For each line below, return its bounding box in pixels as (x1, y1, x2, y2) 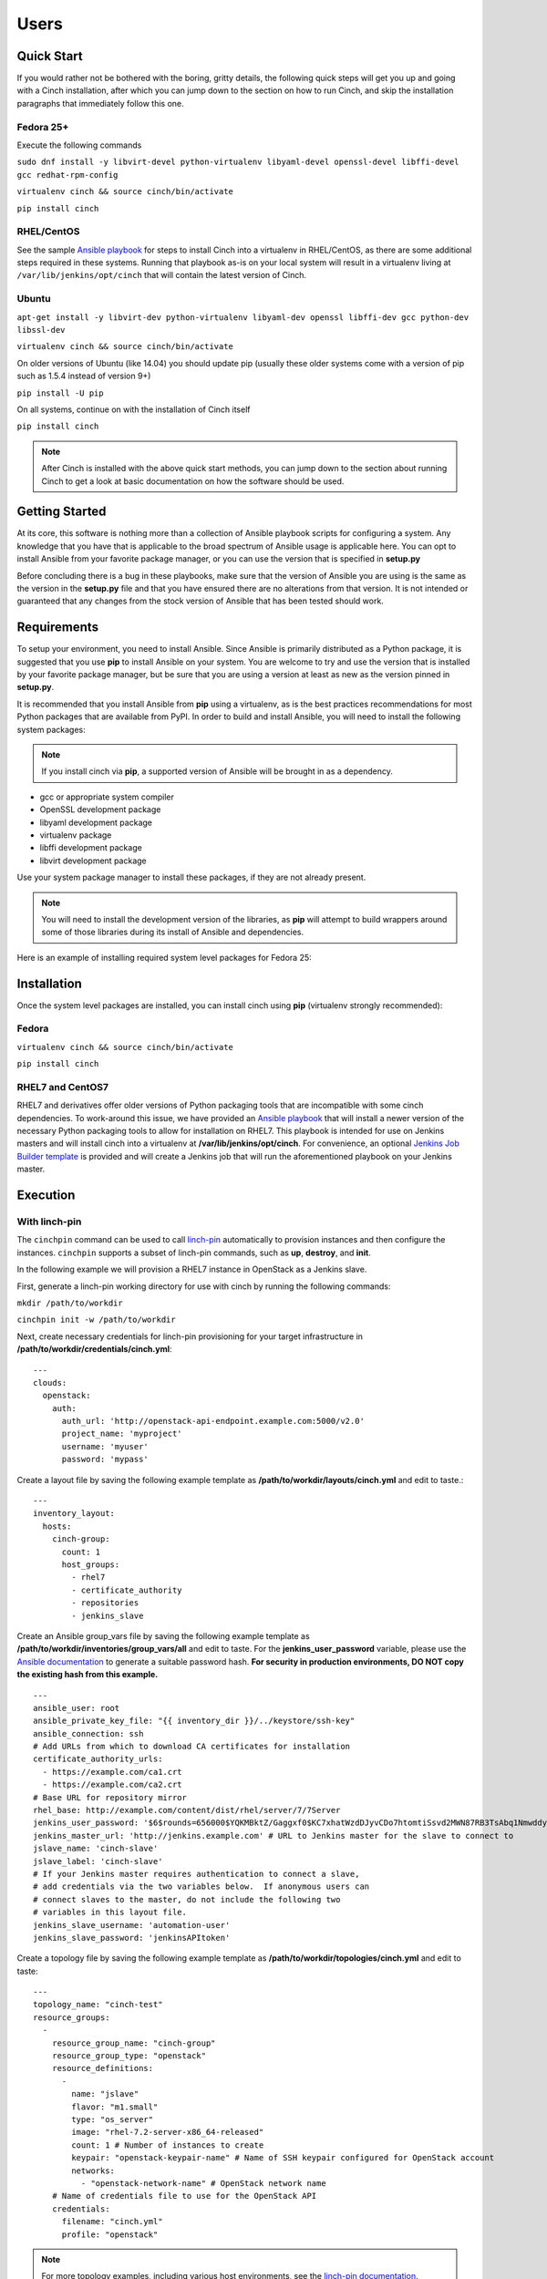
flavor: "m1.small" (71, 2101, 159, 2112)
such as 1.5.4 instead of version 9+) (16, 370, 151, 382)
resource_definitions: (51, 2063, 154, 2074)
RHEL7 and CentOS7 (16, 1080, 109, 1093)
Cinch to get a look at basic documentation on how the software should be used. (41, 475, 345, 487)
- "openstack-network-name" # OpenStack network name (80, 2178, 327, 2188)
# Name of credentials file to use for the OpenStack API (51, 2191, 317, 2202)
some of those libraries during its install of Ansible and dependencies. (41, 926, 304, 938)
